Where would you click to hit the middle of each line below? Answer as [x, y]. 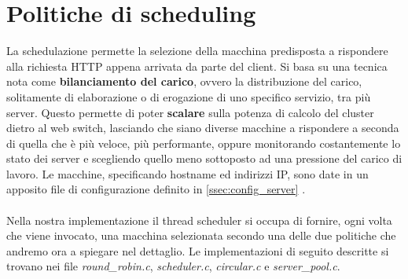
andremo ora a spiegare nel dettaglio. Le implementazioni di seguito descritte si [198, 250]
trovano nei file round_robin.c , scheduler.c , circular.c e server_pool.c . [173, 266]
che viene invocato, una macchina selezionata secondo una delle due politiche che [201, 235]
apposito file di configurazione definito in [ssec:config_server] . [156, 189]
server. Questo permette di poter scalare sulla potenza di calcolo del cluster [190, 112]
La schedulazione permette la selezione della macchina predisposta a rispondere [197, 51]
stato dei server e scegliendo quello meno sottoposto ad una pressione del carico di [204, 158]
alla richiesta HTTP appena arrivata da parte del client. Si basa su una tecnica [197, 66]
